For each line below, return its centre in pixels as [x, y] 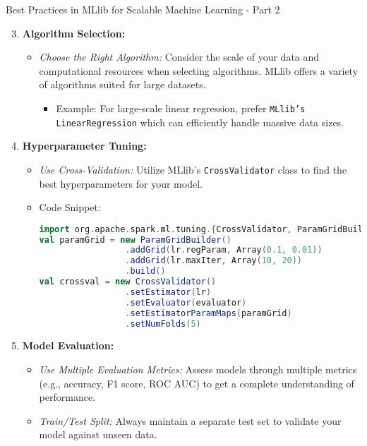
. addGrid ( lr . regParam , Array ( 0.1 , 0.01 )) [224, 250]
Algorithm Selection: [74, 33]
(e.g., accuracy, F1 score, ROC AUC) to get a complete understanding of [197, 383]
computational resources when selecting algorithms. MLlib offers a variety [199, 70]
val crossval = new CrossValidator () [128, 282]
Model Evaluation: [68, 345]
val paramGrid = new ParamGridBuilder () [135, 240]
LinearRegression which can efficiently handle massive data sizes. [200, 122]
